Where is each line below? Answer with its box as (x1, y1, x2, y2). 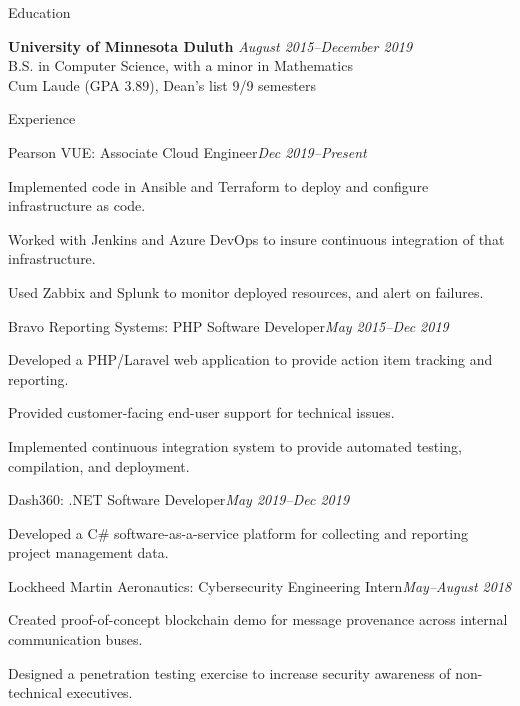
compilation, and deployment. (8, 455, 190, 476)
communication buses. (8, 629, 143, 650)
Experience (8, 108, 76, 129)
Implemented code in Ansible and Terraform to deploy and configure (8, 175, 429, 196)
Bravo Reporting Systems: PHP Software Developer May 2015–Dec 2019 (8, 315, 449, 336)
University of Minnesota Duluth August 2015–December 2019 (8, 35, 413, 56)
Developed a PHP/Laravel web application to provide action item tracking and (8, 349, 493, 370)
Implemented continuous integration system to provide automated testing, (8, 435, 462, 456)
